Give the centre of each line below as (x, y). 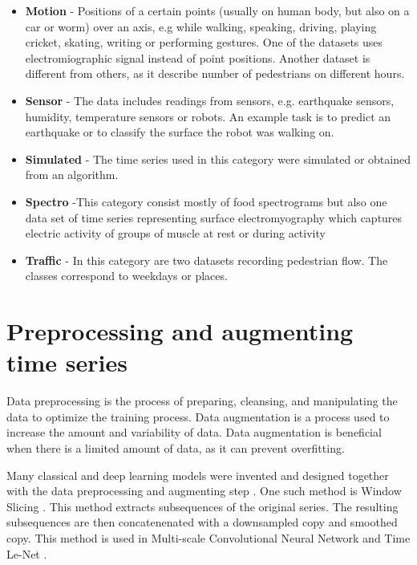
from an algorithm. (72, 175)
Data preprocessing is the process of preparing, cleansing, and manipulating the (202, 401)
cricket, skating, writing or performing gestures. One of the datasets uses (204, 42)
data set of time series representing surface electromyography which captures (214, 217)
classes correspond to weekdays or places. (126, 276)
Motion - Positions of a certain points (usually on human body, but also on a (217, 10)
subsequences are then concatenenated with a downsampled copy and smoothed (202, 522)
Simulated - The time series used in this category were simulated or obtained (218, 159)
